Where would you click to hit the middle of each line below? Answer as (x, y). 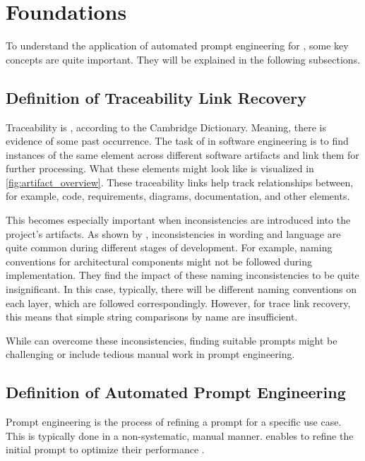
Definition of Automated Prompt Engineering (176, 392)
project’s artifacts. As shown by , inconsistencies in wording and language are (173, 233)
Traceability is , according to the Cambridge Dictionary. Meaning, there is (166, 127)
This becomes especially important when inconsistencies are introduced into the (178, 220)
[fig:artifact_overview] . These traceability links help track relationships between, (180, 182)
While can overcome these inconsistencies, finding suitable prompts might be (172, 340)
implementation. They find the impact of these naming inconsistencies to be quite (182, 275)
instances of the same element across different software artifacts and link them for (182, 154)
